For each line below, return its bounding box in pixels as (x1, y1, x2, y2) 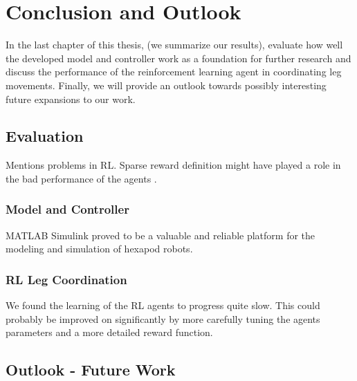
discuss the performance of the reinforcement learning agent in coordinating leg (6, 64, 342, 79)
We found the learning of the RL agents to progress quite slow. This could (6, 298, 320, 313)
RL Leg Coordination (6, 270, 127, 288)
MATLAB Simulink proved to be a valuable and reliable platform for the (6, 227, 315, 242)
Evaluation (6, 125, 84, 147)
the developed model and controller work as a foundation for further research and (6, 50, 351, 65)
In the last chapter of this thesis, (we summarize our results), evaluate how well (6, 37, 343, 52)
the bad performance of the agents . (6, 171, 157, 185)
